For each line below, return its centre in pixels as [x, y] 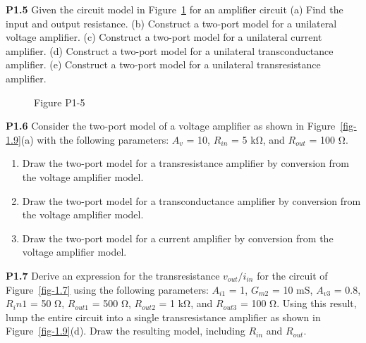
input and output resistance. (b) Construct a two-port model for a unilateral [171, 23]
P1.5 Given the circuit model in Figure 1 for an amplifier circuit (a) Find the [175, 9]
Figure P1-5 [60, 102]
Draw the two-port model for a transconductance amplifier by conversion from [191, 200]
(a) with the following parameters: [95, 139]
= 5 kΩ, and [258, 139]
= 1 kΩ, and [186, 303]
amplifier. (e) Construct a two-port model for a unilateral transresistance [163, 64]
